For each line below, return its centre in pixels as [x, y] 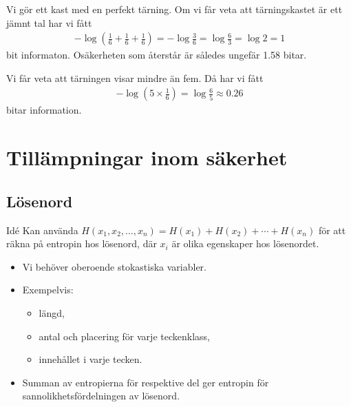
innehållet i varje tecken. [91, 359]
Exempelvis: [48, 290]
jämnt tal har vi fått [49, 22]
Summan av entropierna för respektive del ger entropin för [146, 382]
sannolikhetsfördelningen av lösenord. [101, 396]
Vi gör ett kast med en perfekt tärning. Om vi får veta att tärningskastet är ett [174, 9]
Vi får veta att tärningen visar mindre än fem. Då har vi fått [135, 77]
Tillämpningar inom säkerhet [147, 157]
